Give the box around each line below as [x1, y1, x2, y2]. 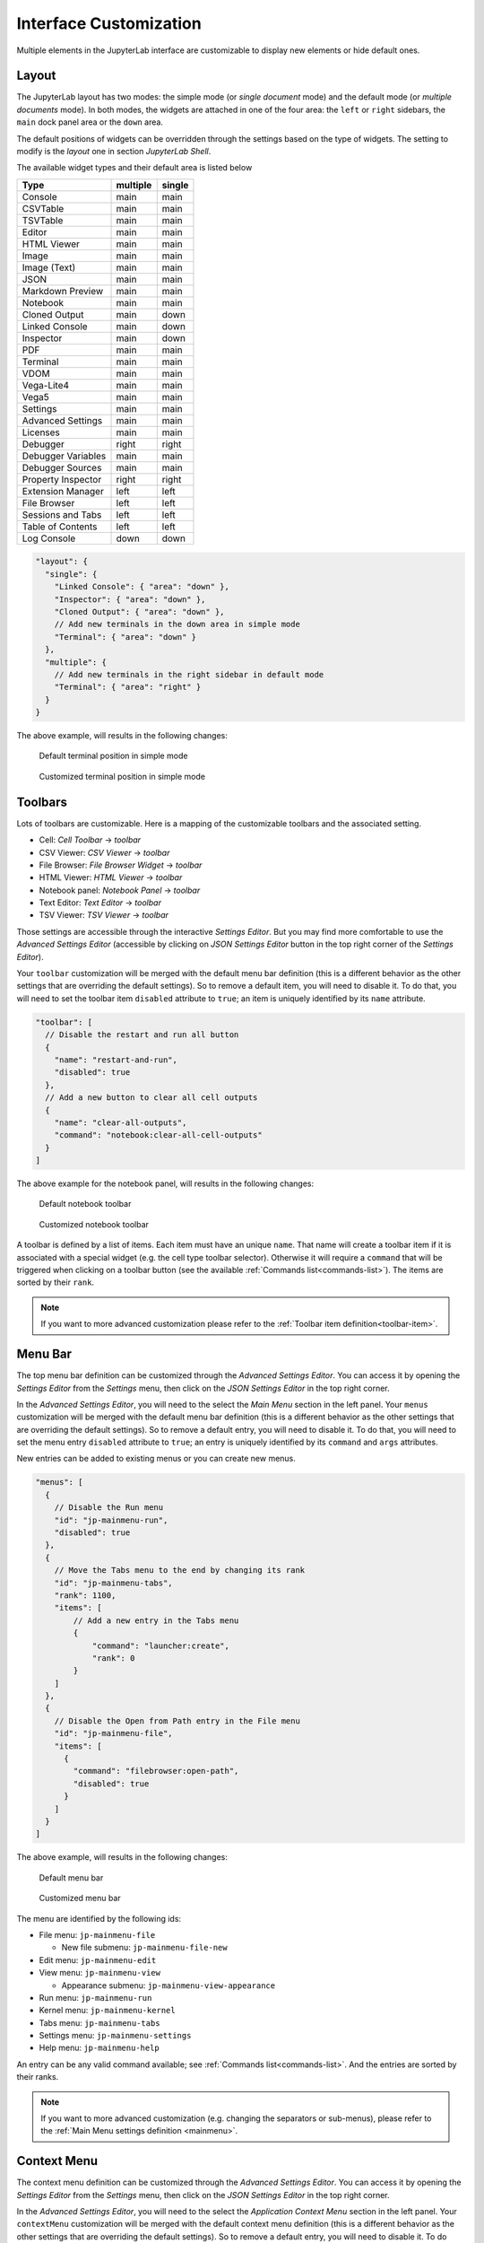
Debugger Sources [22, 461, 102, 474]
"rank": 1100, [54, 1590, 117, 1601]
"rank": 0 [91, 1653, 135, 1663]
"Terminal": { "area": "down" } [54, 632, 197, 641]
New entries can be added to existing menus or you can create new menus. [16, 1453, 296, 1464]
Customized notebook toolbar [39, 1218, 150, 1229]
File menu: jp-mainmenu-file [39, 1929, 156, 1940]
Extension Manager [22, 484, 105, 497]
